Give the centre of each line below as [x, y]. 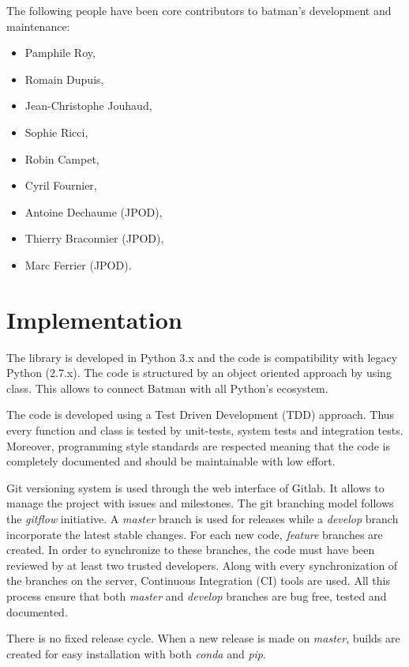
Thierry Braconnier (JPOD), [94, 238]
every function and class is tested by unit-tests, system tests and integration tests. [205, 430]
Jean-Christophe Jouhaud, [88, 106]
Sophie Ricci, [56, 132]
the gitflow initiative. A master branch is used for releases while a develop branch [203, 518]
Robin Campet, [62, 158]
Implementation [94, 319]
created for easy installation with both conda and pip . [136, 653]
